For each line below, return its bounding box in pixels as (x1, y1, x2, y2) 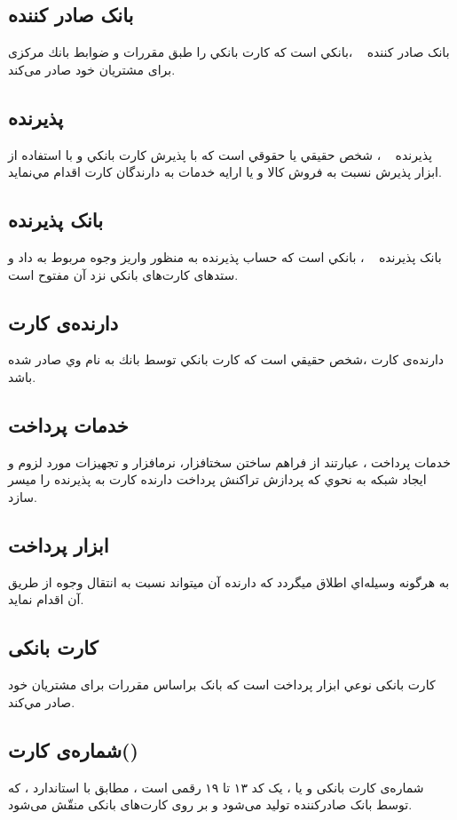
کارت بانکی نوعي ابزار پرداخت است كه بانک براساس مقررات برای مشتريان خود (8, 675, 436, 694)
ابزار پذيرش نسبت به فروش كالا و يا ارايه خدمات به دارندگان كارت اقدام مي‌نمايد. (8, 163, 442, 181)
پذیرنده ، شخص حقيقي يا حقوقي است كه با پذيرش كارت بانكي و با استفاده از (8, 145, 433, 163)
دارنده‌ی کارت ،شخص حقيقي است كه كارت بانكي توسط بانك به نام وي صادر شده (8, 350, 445, 369)
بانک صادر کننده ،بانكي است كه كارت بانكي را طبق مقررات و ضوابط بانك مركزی (8, 43, 450, 61)
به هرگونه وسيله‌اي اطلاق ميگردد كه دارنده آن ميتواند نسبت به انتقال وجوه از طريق (8, 572, 450, 591)
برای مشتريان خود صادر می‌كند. (8, 60, 176, 78)
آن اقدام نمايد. (8, 590, 84, 609)
